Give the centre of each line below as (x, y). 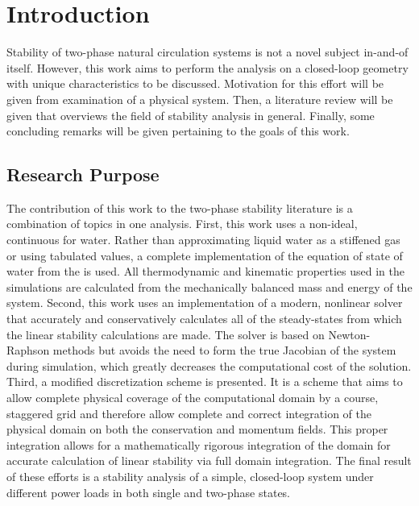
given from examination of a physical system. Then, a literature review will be (200, 99)
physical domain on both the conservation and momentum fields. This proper (197, 429)
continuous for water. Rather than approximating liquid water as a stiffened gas (203, 240)
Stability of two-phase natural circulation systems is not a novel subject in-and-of (207, 52)
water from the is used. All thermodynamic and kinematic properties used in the (206, 271)
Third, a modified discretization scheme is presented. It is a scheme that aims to (205, 382)
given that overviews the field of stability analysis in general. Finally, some (191, 115)
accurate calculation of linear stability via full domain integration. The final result (209, 460)
